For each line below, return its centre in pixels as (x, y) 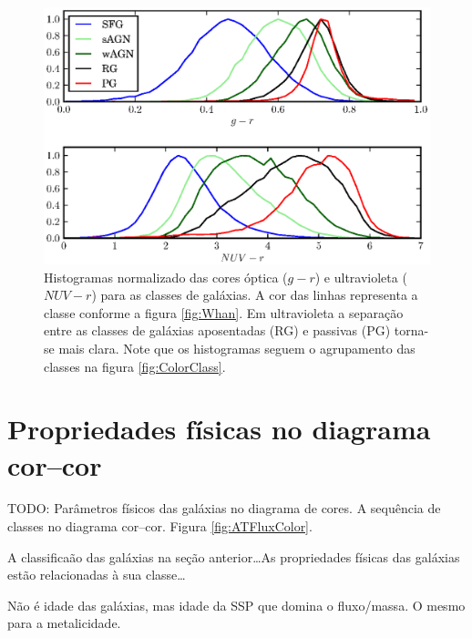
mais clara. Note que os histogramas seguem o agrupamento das (237, 348)
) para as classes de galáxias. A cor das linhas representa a (255, 295)
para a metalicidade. (64, 623)
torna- (411, 330)
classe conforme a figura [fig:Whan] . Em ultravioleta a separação (224, 312)
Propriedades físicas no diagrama (219, 429)
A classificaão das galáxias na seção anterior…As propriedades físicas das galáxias (234, 556)
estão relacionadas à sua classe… (97, 575)
